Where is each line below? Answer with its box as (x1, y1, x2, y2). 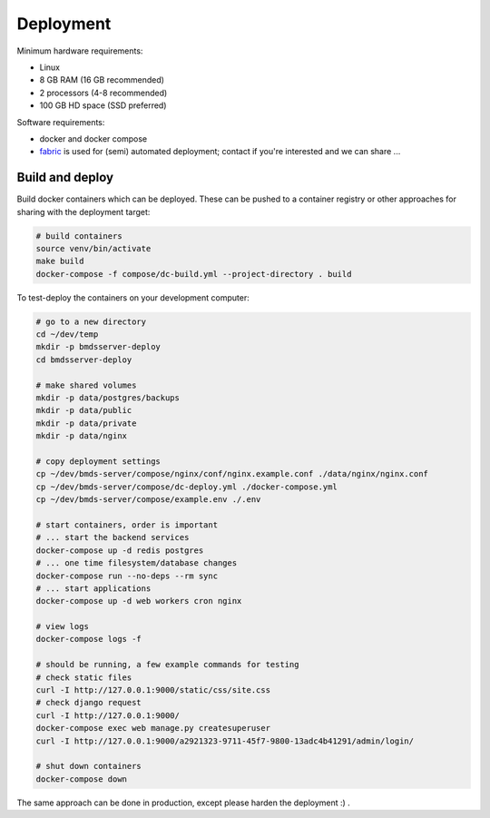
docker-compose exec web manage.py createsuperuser (35, 723, 271, 734)
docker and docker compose (39, 133, 148, 144)
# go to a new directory (35, 316, 147, 327)
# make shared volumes (35, 379, 137, 390)
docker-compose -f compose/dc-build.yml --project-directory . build (35, 269, 352, 279)
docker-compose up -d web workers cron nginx (35, 596, 242, 606)
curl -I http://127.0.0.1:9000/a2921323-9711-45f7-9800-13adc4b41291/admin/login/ (35, 735, 415, 746)
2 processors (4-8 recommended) (39, 87, 168, 98)
